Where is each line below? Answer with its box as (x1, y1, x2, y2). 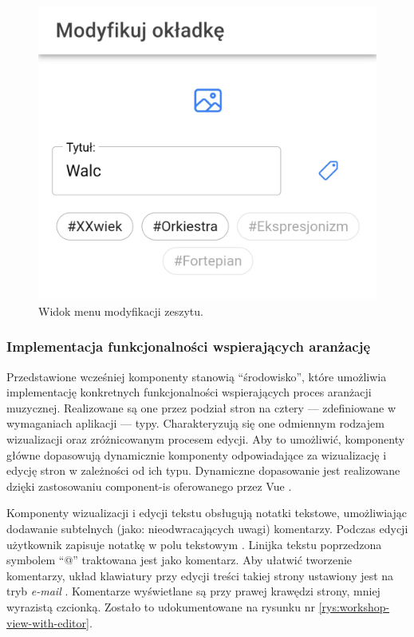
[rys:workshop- (318, 598, 390, 615)
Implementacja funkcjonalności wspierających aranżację (6, 336, 370, 356)
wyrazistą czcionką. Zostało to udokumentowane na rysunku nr (6, 598, 315, 615)
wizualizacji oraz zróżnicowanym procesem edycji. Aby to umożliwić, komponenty (6, 431, 405, 448)
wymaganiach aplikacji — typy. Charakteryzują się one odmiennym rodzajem (6, 415, 384, 432)
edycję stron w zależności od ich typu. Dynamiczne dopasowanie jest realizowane (6, 462, 400, 479)
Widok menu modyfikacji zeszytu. (38, 302, 203, 319)
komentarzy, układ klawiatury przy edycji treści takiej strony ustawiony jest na (6, 567, 394, 583)
